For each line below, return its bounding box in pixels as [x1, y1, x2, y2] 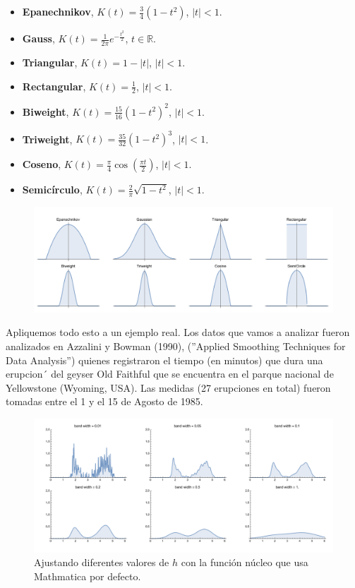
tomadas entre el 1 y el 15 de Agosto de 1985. [6, 394, 203, 409]
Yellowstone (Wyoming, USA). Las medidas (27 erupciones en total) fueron [6, 380, 331, 395]
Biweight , [22, 104, 69, 119]
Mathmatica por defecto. [34, 568, 141, 583]
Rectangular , [22, 78, 86, 93]
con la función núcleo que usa [181, 555, 308, 570]
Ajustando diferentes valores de [34, 555, 169, 570]
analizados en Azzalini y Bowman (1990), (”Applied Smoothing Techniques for [6, 338, 346, 353]
